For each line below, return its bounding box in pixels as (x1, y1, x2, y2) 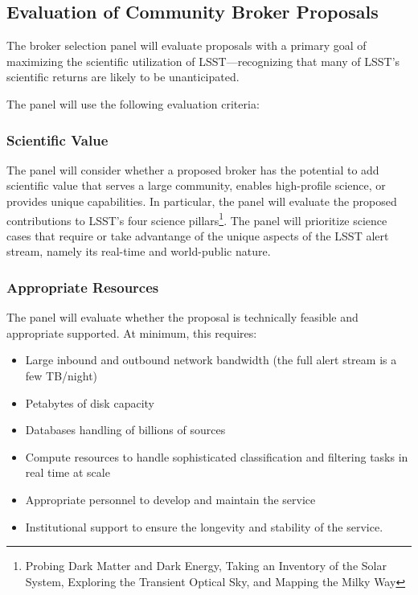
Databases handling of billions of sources (25, 421, 226, 438)
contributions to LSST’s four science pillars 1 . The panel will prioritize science (6, 209, 387, 228)
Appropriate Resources (6, 277, 159, 297)
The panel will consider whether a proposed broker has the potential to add (6, 161, 379, 178)
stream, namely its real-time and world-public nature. (6, 243, 271, 260)
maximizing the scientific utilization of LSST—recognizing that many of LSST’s (6, 52, 400, 69)
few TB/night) (25, 367, 98, 384)
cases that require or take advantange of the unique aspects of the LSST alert (6, 227, 389, 244)
